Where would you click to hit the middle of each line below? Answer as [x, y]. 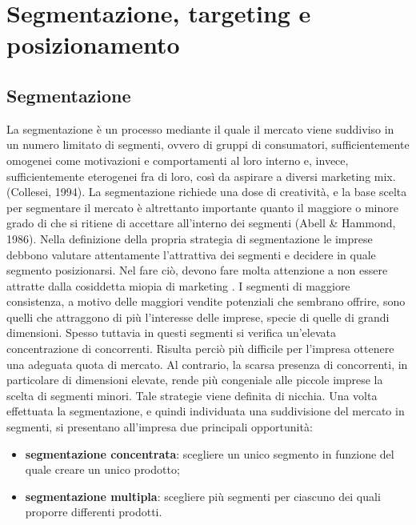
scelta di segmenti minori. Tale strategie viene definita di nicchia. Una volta [192, 395]
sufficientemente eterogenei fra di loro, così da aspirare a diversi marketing [189, 176]
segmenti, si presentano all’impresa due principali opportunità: [160, 427]
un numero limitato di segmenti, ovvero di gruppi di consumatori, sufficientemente [208, 144]
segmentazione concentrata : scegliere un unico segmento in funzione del [210, 453]
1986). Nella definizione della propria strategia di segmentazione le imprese [190, 238]
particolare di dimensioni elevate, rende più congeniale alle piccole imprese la [195, 380]
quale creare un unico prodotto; [102, 469]
